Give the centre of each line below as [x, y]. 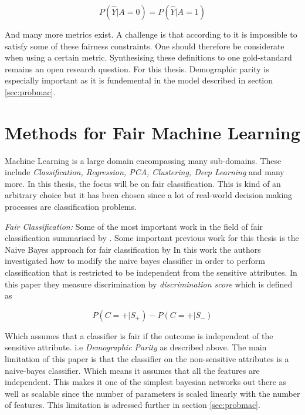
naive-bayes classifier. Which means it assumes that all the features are [132, 370]
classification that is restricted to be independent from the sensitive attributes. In [151, 272]
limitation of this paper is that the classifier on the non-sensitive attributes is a [147, 359]
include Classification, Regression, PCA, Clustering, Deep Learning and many [145, 172]
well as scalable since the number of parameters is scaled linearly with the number [152, 393]
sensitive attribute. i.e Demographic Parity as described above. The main [136, 347]
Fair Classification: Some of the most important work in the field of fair [134, 226]
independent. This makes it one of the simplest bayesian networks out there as [146, 382]
